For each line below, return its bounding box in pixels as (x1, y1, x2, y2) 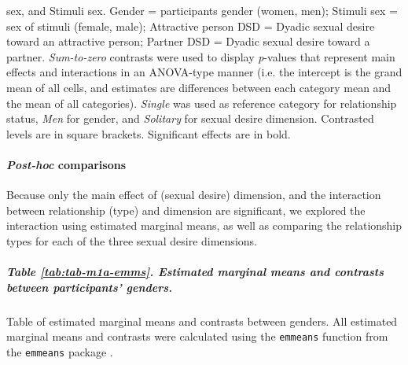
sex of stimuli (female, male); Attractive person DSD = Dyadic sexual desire (6, 17, 375, 34)
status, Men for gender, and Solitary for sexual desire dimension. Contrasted (6, 110, 374, 127)
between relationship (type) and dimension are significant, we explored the (6, 201, 366, 218)
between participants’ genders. (6, 278, 173, 295)
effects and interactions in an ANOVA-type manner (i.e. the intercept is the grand (6, 64, 402, 80)
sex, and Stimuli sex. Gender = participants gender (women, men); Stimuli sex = (6, 2, 398, 18)
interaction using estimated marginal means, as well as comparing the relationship (6, 217, 402, 234)
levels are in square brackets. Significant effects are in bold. (6, 125, 291, 142)
